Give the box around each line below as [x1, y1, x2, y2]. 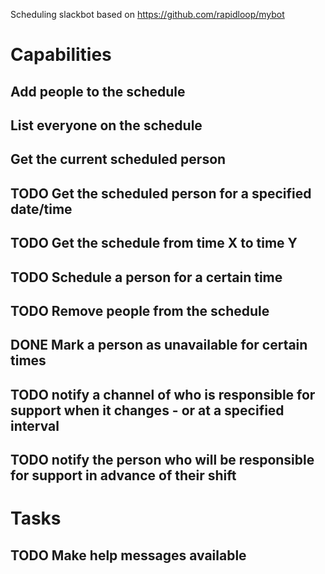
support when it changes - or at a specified [10, 402, 285, 419]
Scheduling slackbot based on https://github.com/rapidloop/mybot [10, 9, 285, 20]
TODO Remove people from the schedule [10, 302, 270, 319]
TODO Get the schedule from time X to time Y [10, 235, 298, 252]
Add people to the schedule [10, 83, 186, 100]
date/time [10, 200, 73, 218]
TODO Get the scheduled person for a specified [10, 185, 312, 202]
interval [10, 417, 60, 434]
